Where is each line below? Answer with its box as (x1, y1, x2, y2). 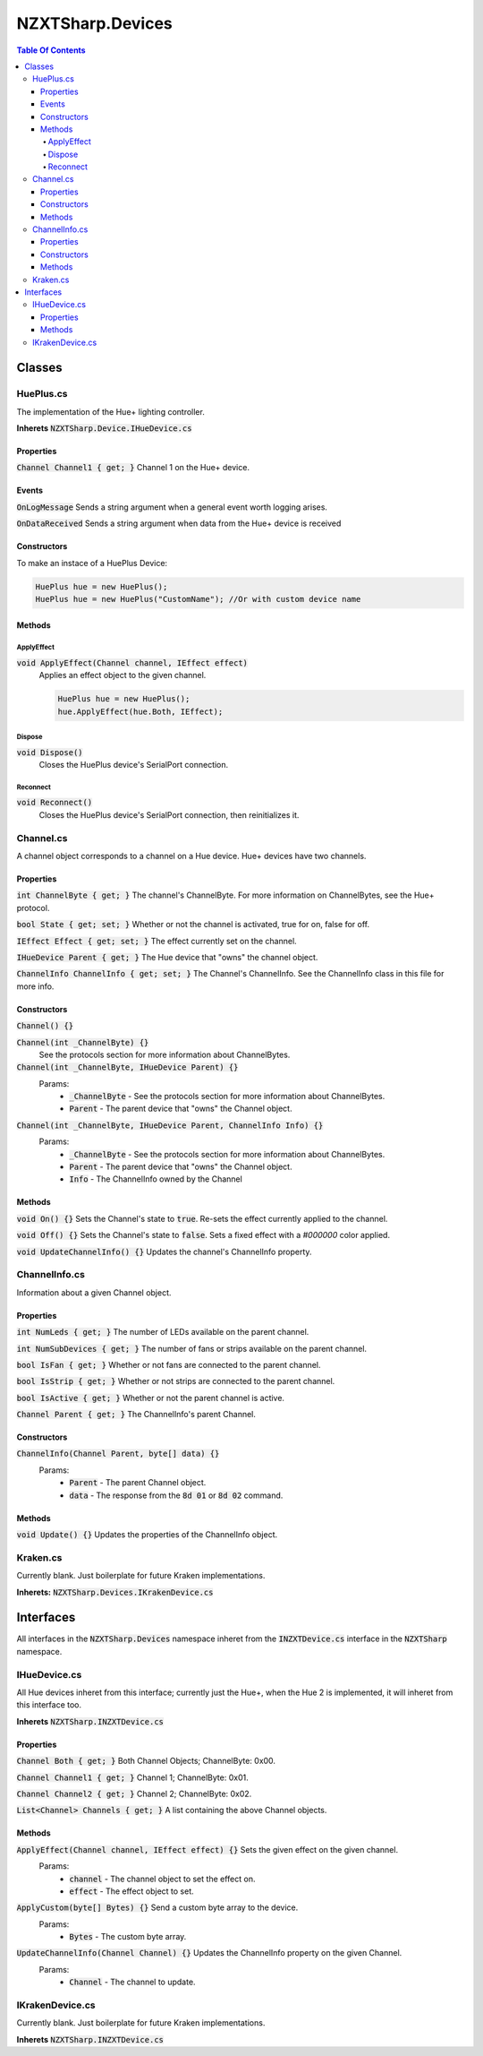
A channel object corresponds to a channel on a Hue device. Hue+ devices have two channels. (16, 851, 367, 862)
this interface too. (16, 1699, 82, 1710)
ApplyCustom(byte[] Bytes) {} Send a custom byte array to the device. (16, 1902, 299, 1913)
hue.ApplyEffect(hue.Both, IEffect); (57, 706, 224, 717)
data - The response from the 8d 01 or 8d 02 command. (69, 1490, 284, 1501)
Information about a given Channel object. (16, 1286, 172, 1298)
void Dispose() (16, 747, 84, 757)
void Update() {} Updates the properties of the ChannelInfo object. (16, 1529, 277, 1540)
